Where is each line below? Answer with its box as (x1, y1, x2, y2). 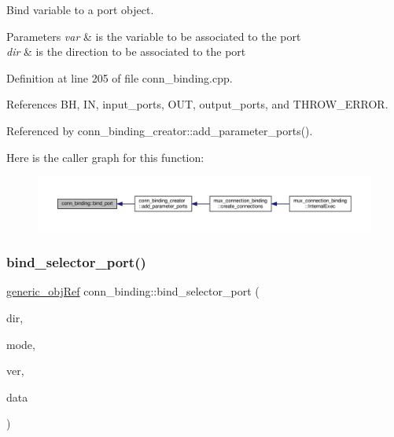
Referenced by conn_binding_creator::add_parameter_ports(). (6, 122, 313, 138)
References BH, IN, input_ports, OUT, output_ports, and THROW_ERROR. (6, 96, 388, 112)
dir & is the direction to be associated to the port (6, 43, 246, 60)
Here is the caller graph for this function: (6, 149, 204, 165)
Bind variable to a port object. (6, 2, 154, 17)
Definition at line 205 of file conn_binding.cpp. (6, 69, 233, 86)
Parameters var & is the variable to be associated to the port (6, 28, 301, 44)
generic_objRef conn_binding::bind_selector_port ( (6, 283, 260, 299)
